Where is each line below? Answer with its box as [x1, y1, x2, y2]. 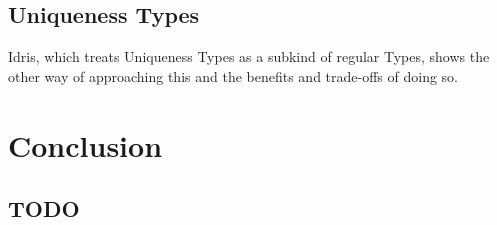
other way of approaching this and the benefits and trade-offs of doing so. [8, 65, 459, 86]
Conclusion [8, 124, 163, 165]
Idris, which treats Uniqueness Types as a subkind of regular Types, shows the [8, 46, 490, 67]
